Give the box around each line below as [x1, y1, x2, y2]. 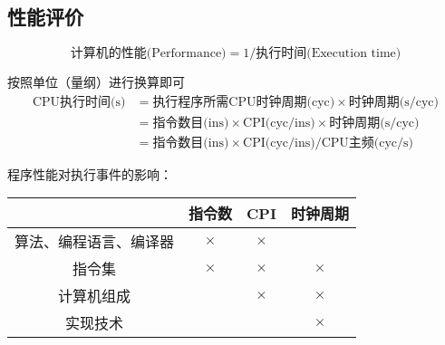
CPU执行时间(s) [32, 95, 126, 109]
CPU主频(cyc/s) [321, 136, 414, 149]
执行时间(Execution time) [256, 47, 401, 61]
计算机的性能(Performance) [70, 47, 227, 61]
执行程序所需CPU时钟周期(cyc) [152, 95, 335, 109]
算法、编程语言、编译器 [15, 231, 175, 253]
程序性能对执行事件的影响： [7, 164, 172, 183]
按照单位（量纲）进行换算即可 [7, 72, 185, 91]
